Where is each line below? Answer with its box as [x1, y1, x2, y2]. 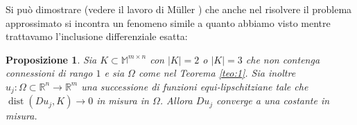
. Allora [159, 93, 193, 108]
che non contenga [245, 52, 320, 66]
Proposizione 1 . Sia [6, 52, 97, 66]
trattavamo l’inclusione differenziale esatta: [6, 29, 188, 44]
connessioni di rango [6, 66, 93, 80]
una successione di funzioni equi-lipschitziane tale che [81, 79, 308, 93]
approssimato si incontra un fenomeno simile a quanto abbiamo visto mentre [6, 15, 331, 30]
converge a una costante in [216, 93, 330, 108]
